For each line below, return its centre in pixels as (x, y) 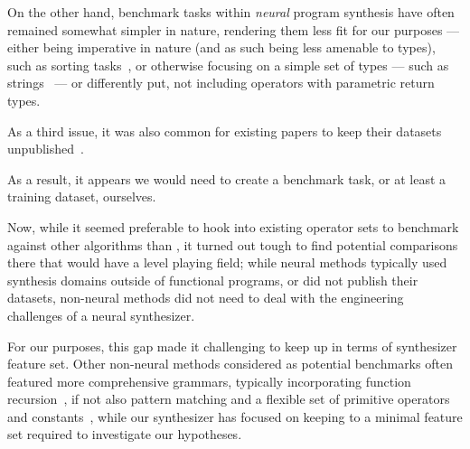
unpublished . (46, 149)
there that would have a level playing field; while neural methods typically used (227, 262)
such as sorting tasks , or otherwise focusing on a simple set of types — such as (228, 65)
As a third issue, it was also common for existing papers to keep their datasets (225, 131)
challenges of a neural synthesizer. (101, 315)
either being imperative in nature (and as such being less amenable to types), (221, 47)
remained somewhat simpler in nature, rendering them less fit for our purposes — (234, 29)
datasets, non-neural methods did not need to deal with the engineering (206, 298)
